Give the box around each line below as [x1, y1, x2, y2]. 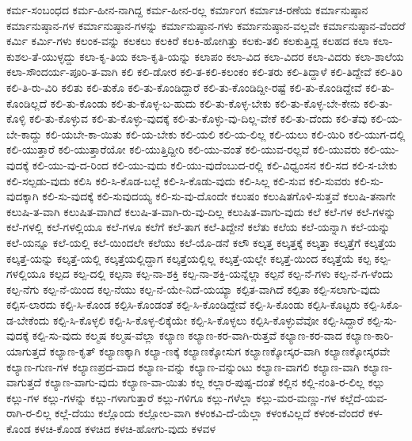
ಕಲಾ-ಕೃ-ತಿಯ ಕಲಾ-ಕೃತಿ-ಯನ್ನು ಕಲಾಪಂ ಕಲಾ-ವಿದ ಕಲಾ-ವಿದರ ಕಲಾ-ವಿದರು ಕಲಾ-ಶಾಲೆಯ [79, 48, 404, 64]
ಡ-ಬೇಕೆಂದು [6, 311, 50, 328]
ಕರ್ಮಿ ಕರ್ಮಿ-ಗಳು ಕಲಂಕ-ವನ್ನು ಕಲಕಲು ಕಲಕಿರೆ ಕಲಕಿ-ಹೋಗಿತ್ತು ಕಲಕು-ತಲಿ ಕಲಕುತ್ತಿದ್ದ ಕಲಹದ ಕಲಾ [6, 32, 369, 49]
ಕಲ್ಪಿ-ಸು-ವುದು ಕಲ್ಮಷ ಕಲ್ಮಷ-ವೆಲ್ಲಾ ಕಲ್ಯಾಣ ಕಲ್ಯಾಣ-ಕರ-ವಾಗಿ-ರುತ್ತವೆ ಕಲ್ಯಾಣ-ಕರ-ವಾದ [32, 327, 342, 344]
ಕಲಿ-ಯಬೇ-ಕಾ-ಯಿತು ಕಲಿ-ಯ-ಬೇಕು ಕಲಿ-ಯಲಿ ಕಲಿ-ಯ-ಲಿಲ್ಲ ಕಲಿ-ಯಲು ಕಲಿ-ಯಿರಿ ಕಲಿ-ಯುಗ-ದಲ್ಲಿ [45, 125, 406, 142]
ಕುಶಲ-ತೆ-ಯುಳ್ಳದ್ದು [6, 48, 76, 64]
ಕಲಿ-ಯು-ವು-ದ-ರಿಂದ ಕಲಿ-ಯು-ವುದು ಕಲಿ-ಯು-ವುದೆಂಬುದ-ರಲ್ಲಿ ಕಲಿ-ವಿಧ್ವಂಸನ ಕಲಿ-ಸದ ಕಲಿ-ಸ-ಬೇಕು [32, 156, 398, 173]
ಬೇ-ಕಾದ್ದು [6, 125, 42, 142]
